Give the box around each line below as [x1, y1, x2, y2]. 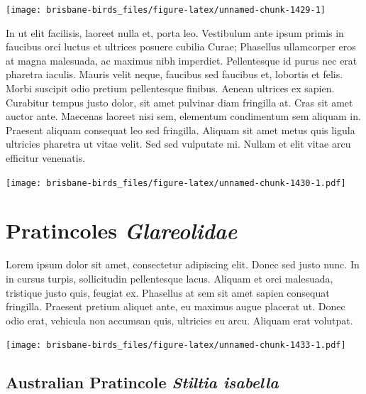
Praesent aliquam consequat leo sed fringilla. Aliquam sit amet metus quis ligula [6, 122, 355, 137]
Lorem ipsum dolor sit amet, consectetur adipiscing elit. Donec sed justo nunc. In [6, 257, 360, 272]
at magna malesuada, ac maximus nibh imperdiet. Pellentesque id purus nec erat [6, 53, 357, 67]
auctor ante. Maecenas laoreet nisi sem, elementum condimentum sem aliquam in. [6, 109, 361, 124]
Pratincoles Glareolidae [6, 216, 238, 246]
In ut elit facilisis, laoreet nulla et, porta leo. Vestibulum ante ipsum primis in [6, 25, 344, 40]
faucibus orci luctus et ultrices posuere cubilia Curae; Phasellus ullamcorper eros [6, 39, 356, 54]
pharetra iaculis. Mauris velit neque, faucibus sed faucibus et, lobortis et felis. [6, 67, 343, 82]
